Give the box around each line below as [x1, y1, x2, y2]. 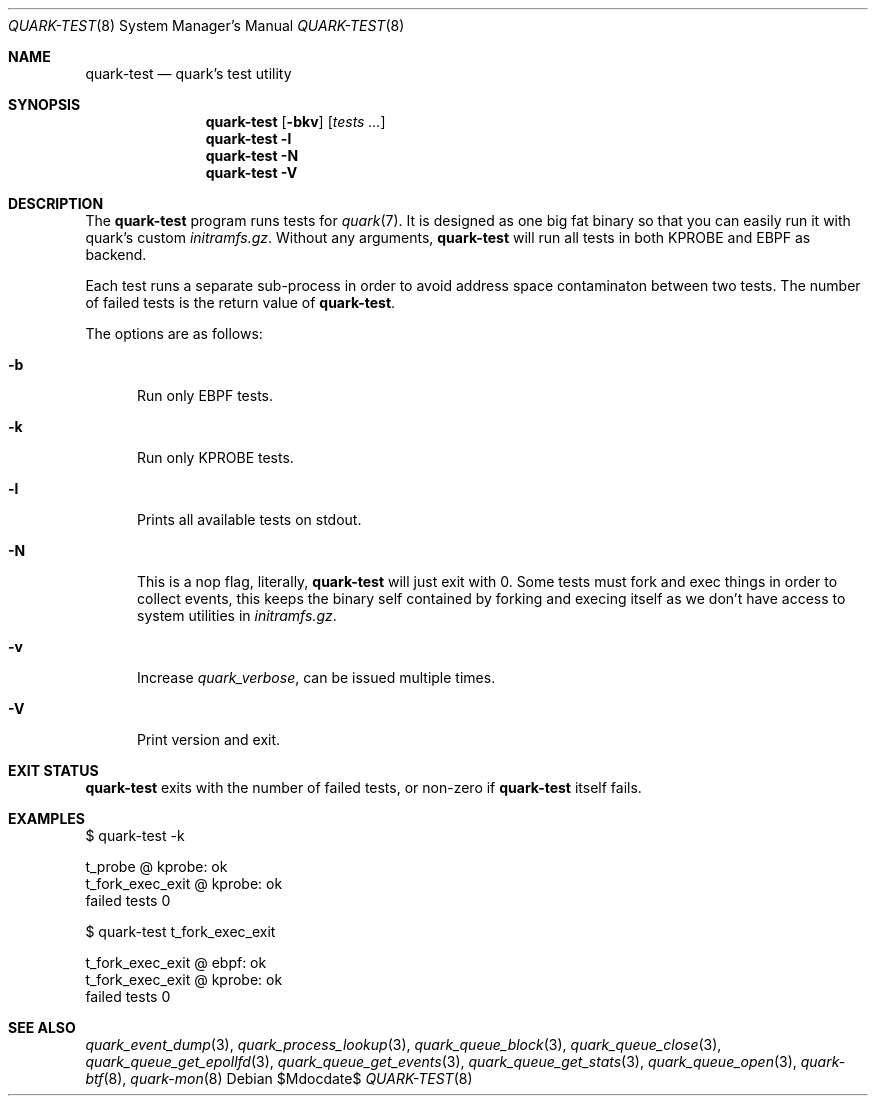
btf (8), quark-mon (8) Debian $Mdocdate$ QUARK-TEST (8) [85, 1070, 473, 1087]
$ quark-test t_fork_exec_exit [85, 923, 276, 940]
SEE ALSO [8, 1019, 76, 1036]
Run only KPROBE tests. [137, 449, 294, 466]
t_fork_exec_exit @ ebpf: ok [85, 954, 267, 971]
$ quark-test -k [85, 827, 185, 844]
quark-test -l [205, 130, 292, 147]
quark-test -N [205, 147, 299, 164]
